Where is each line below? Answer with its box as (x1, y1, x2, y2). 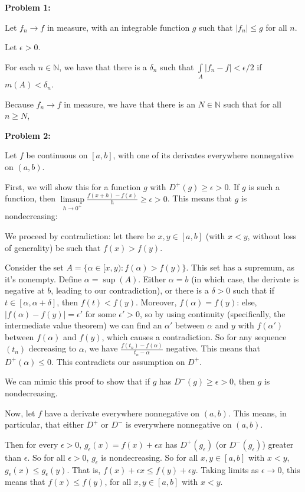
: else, (237, 295, 257, 308)
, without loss (247, 229, 297, 242)
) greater (262, 438, 294, 450)
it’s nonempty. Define (5, 272, 82, 285)
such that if (232, 284, 275, 296)
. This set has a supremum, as (186, 261, 295, 273)
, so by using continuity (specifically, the (140, 307, 286, 320)
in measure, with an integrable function (47, 21, 190, 33)
